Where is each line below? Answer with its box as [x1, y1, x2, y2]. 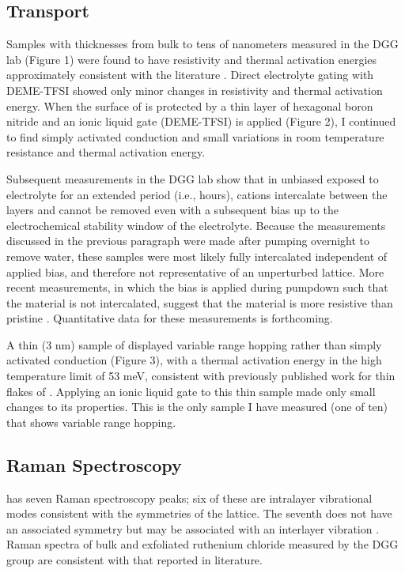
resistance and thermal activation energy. [6, 144, 206, 160]
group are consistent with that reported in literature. [6, 552, 263, 568]
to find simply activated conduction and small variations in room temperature [6, 128, 384, 145]
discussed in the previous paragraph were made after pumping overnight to [6, 232, 370, 249]
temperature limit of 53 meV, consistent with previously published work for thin [6, 368, 396, 384]
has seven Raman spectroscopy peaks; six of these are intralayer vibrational [6, 489, 373, 506]
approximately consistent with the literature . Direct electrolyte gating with [6, 66, 374, 83]
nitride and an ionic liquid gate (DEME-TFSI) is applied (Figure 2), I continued [6, 113, 396, 130]
